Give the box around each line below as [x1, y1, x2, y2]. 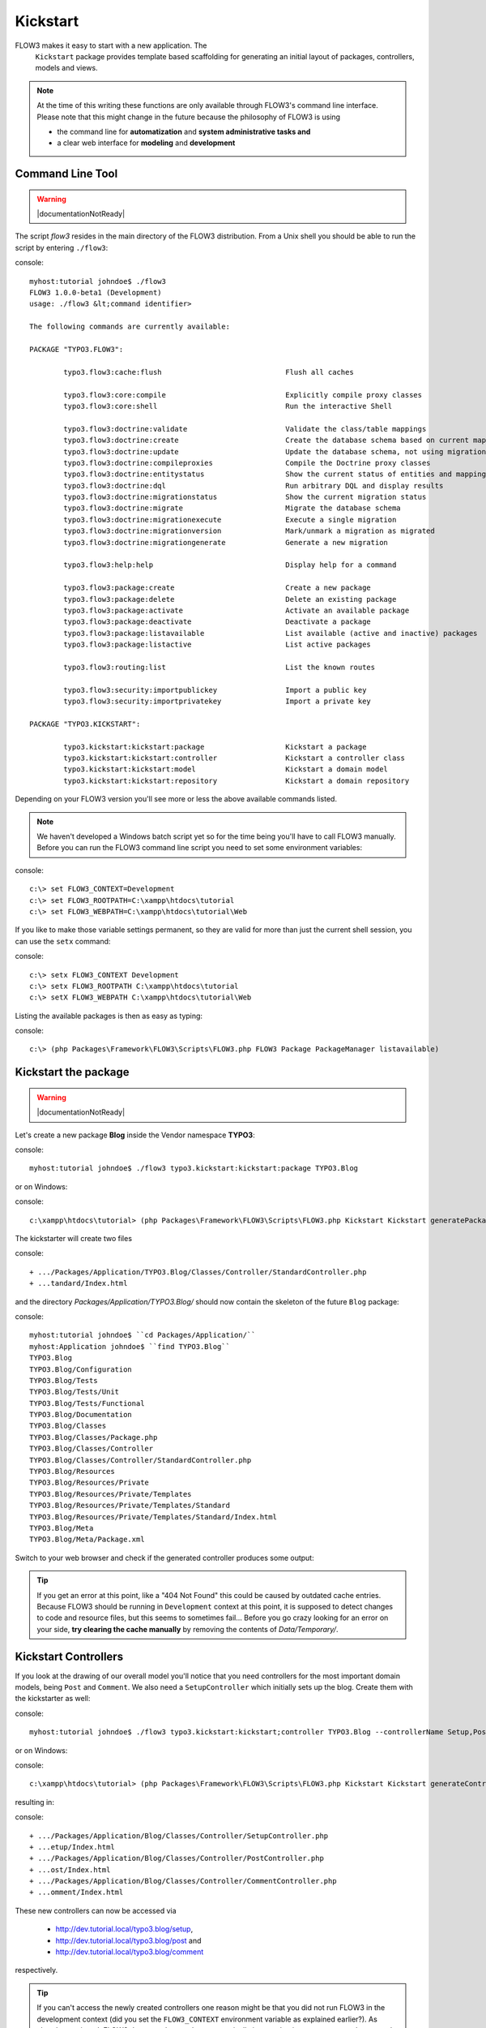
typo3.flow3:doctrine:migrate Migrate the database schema [63, 504, 401, 513]
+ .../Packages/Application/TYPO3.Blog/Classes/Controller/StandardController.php [29, 1267, 367, 1277]
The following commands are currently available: [29, 322, 231, 332]
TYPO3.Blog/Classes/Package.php [29, 1433, 158, 1442]
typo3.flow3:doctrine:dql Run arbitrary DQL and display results [63, 481, 444, 490]
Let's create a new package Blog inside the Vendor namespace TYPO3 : [15, 1130, 255, 1140]
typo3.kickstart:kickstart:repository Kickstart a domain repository [63, 776, 410, 785]
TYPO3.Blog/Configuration [29, 1364, 133, 1374]
